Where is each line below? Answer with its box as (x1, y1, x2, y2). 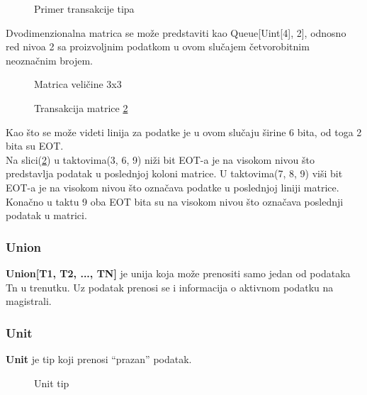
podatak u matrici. (6, 208, 87, 223)
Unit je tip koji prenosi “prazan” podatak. (6, 351, 192, 366)
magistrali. (6, 294, 52, 308)
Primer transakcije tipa (34, 1, 135, 16)
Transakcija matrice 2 (34, 100, 128, 115)
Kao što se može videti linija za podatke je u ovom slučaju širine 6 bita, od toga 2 (6, 124, 362, 139)
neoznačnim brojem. (6, 52, 93, 67)
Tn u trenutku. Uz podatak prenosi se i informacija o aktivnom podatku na (6, 279, 334, 294)
